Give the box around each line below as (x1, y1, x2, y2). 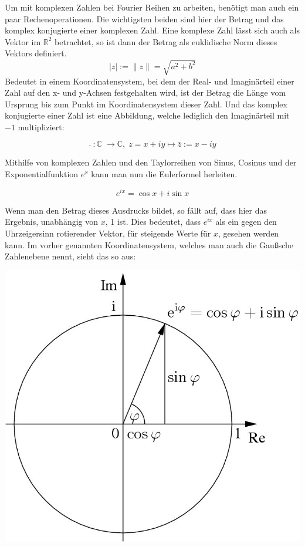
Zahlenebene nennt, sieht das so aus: (5, 250, 136, 262)
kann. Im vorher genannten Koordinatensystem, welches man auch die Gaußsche (5, 238, 294, 251)
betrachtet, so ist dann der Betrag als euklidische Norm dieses (55, 35, 277, 48)
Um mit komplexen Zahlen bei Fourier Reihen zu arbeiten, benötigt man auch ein (5, 1, 299, 13)
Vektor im (5, 35, 41, 48)
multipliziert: (18, 120, 65, 133)
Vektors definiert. (5, 47, 67, 59)
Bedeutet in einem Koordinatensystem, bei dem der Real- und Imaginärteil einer (5, 75, 294, 87)
